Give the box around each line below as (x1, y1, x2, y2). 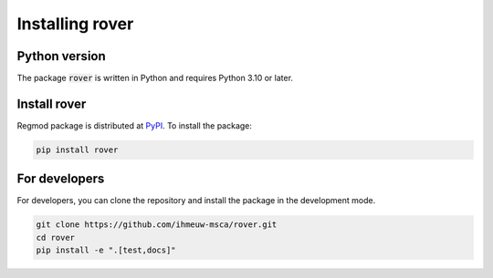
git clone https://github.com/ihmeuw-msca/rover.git (36, 220, 278, 230)
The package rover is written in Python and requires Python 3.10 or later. (16, 73, 294, 84)
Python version (16, 48, 107, 64)
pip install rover (36, 144, 119, 155)
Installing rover (16, 14, 134, 34)
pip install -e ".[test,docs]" (36, 245, 177, 255)
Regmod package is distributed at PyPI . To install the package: (16, 119, 253, 131)
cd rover (36, 232, 76, 242)
